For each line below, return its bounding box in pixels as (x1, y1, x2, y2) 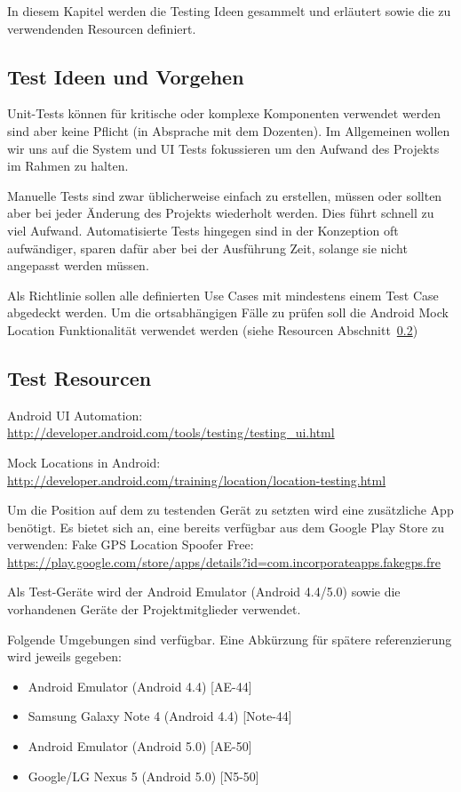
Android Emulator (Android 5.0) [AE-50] (28, 737, 252, 756)
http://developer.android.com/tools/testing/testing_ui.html (7, 423, 335, 442)
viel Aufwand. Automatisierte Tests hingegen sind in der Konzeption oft (7, 220, 399, 239)
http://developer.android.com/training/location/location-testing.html (7, 470, 386, 489)
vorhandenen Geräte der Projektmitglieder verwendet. (7, 600, 301, 619)
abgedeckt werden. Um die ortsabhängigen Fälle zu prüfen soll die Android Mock (7, 303, 449, 322)
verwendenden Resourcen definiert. (7, 19, 196, 37)
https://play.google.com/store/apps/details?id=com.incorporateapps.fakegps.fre (7, 552, 441, 571)
